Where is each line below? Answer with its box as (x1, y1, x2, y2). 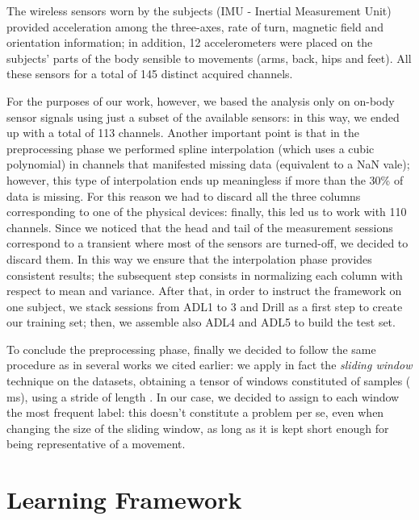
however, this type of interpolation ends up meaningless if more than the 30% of (6, 171, 404, 188)
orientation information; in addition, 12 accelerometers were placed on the (6, 34, 373, 51)
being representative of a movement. (6, 435, 186, 452)
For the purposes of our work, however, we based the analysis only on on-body (6, 92, 395, 109)
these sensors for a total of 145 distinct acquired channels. (6, 65, 293, 82)
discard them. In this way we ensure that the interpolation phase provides (6, 250, 372, 267)
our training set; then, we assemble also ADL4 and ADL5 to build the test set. (6, 314, 396, 331)
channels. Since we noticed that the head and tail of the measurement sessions (6, 218, 393, 235)
